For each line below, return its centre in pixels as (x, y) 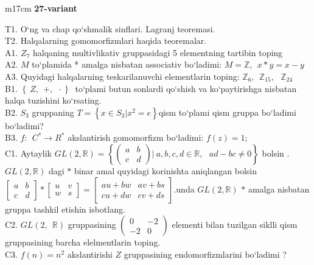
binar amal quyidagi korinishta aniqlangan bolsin (166, 170)
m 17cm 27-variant (41, 8)
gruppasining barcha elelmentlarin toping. (83, 242)
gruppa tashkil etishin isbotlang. (65, 209)
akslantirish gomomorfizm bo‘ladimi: (136, 137)
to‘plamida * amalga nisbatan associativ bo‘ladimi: (127, 64)
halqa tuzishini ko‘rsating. (53, 100)
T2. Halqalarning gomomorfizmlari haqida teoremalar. (106, 41)
